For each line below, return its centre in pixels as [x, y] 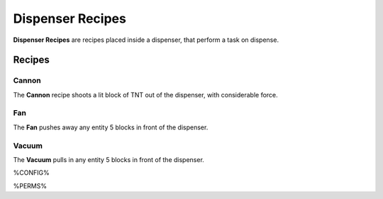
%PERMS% [30, 185]
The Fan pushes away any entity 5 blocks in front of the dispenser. [111, 127]
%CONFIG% [31, 173]
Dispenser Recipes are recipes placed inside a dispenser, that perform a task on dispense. [146, 40]
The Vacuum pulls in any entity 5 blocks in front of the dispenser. [109, 159]
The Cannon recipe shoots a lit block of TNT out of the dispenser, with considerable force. [145, 95]
